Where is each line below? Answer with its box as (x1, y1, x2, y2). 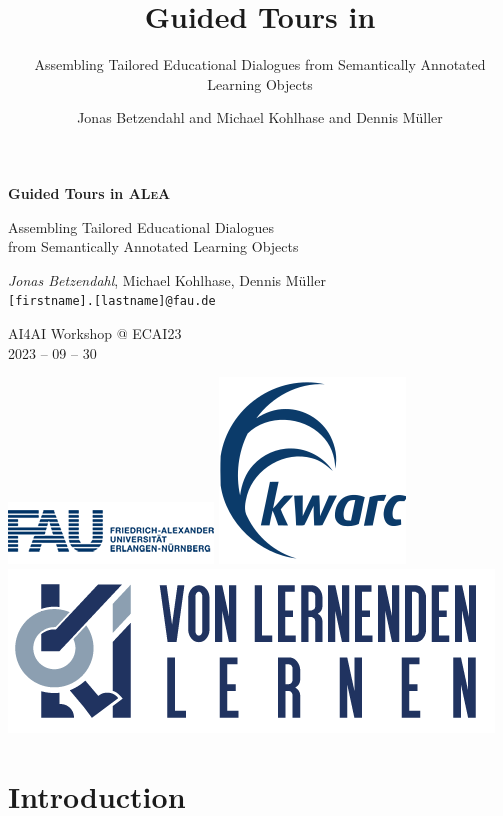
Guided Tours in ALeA (8, 182, 171, 203)
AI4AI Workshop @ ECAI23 (8, 322, 182, 343)
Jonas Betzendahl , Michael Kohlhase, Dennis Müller (8, 269, 326, 290)
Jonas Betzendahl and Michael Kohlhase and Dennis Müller (77, 107, 443, 128)
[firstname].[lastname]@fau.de (8, 294, 216, 309)
